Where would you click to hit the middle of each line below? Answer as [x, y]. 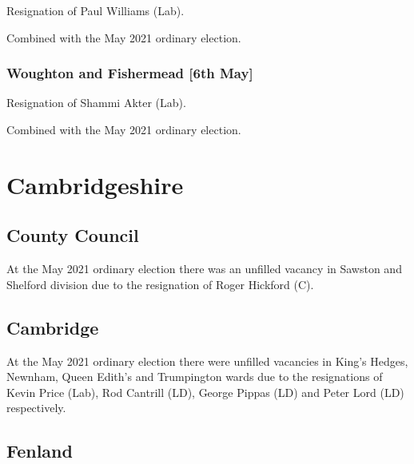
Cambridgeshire [95, 184]
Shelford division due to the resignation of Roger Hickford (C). [160, 284]
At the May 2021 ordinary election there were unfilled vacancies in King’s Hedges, [207, 361]
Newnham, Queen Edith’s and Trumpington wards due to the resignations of [195, 377]
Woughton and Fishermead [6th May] [130, 73]
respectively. [36, 408]
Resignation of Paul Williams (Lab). [96, 10]
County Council [73, 235]
